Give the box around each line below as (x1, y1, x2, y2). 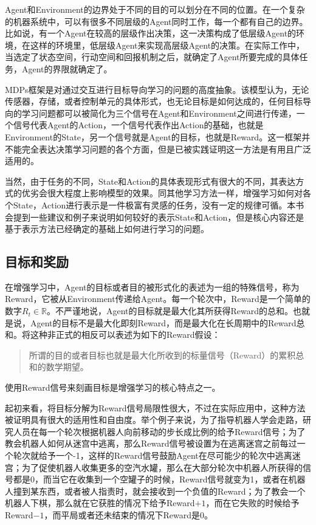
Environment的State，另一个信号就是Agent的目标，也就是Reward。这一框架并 (5, 130, 311, 143)
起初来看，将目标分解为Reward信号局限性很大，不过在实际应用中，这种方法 (5, 401, 306, 414)
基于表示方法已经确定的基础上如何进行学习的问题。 (5, 222, 209, 235)
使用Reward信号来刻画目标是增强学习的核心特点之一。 (5, 381, 221, 394)
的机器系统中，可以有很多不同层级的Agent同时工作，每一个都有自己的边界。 (5, 15, 308, 27)
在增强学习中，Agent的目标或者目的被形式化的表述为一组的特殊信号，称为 (5, 280, 300, 293)
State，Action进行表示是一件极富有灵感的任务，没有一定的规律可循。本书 (13, 198, 304, 211)
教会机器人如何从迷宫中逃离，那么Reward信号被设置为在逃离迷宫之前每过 (5, 437, 297, 450)
